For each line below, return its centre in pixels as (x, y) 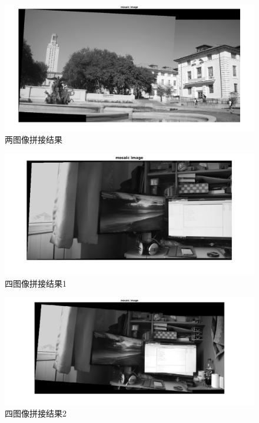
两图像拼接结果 (34, 140)
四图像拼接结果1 (36, 283)
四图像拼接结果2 (36, 413)
